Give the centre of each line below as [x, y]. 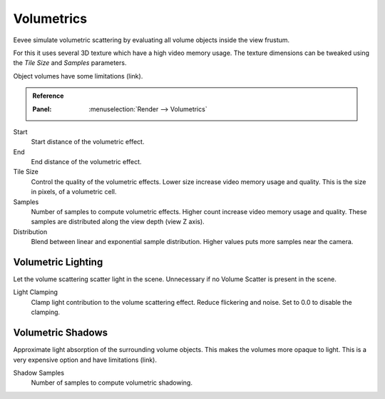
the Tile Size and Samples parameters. [70, 63]
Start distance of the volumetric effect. [88, 142]
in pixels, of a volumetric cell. [74, 192]
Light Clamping [36, 292]
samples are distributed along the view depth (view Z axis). [118, 222]
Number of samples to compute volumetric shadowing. [112, 383]
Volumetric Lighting [58, 262]
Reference [48, 96]
